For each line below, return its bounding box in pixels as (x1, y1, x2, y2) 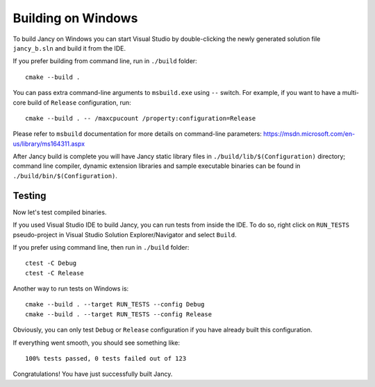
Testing (12, 189, 47, 201)
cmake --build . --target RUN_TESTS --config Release (25, 310, 212, 318)
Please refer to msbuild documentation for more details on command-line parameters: (12, 130, 262, 138)
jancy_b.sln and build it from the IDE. (12, 44, 126, 52)
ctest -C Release (25, 269, 84, 277)
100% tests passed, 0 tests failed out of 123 (25, 354, 187, 363)
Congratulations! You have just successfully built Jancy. (12, 370, 173, 378)
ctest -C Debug (25, 259, 77, 267)
